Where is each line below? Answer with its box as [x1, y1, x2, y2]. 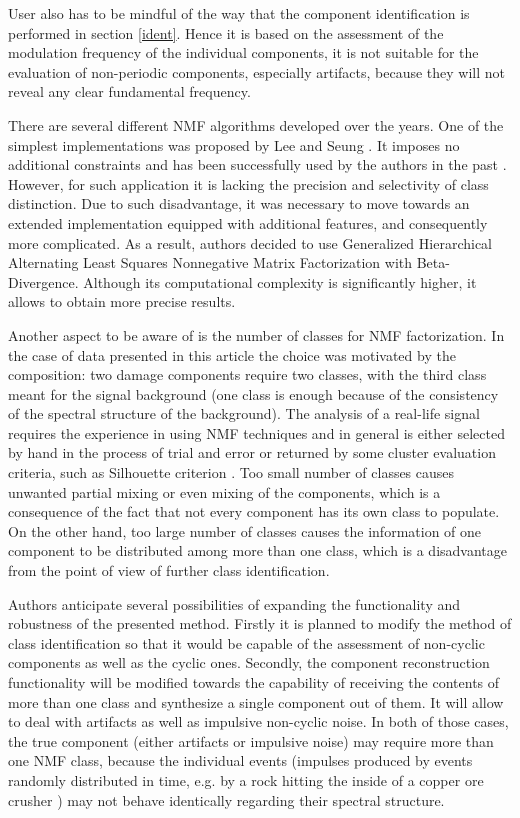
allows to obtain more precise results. [8, 291, 236, 312]
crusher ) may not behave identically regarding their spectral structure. [8, 789, 445, 810]
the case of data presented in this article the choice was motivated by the [8, 344, 456, 365]
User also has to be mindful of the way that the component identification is [8, 3, 470, 23]
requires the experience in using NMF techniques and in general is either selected [8, 422, 505, 443]
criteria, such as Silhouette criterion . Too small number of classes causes [8, 462, 455, 483]
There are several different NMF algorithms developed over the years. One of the [8, 114, 504, 135]
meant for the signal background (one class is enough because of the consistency [8, 383, 499, 404]
